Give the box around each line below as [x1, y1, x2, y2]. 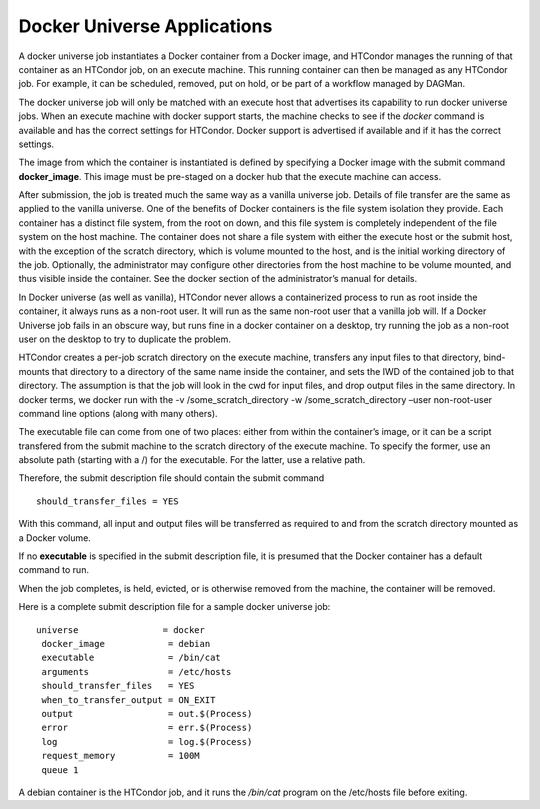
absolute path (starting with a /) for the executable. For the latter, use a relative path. [18, 454, 366, 466]
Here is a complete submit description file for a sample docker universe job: [18, 601, 331, 613]
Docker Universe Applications [18, 15, 273, 37]
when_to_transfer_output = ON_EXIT [41, 694, 216, 705]
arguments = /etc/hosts [41, 666, 232, 677]
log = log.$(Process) [41, 736, 253, 747]
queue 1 [41, 764, 79, 775]
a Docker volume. [18, 531, 92, 544]
